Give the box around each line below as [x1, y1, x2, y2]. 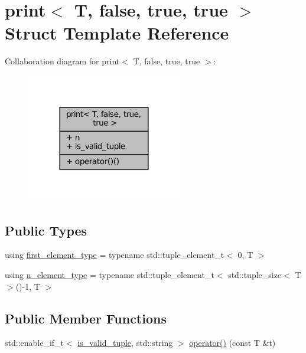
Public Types [5, 221, 87, 239]
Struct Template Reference [5, 21, 229, 45]
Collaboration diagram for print [5, 55, 120, 67]
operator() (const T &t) [189, 336, 276, 349]
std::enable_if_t [5, 336, 64, 349]
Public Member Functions [5, 309, 167, 327]
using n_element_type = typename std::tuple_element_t [5, 269, 214, 281]
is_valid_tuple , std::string [77, 336, 173, 349]
